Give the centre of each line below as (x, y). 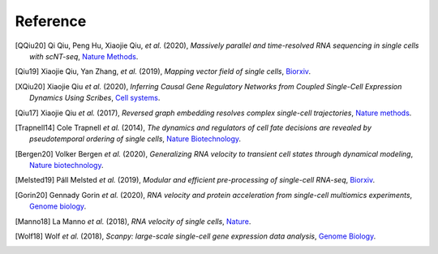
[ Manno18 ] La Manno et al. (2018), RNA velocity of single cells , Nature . (133, 221)
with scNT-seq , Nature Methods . (84, 56)
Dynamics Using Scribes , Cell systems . (95, 98)
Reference (51, 21)
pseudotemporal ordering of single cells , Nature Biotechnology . (135, 139)
